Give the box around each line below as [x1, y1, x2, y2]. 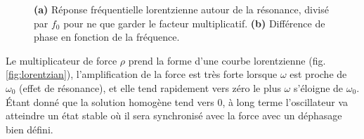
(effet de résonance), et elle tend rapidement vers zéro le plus [19, 80, 281, 95]
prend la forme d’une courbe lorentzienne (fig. [128, 53, 326, 67]
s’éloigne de [293, 80, 344, 95]
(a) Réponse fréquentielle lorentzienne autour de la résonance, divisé [34, 2, 329, 16]
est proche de [290, 67, 347, 81]
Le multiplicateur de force [6, 53, 117, 67]
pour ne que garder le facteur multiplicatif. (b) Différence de [63, 15, 325, 30]
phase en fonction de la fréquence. [34, 29, 180, 44]
